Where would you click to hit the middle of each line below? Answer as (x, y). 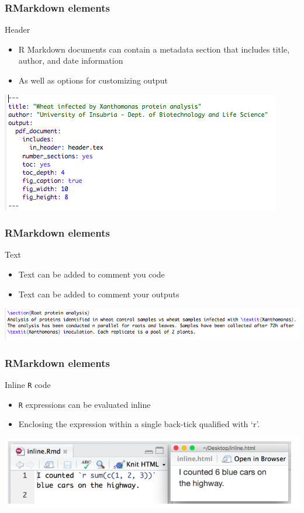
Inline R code (28, 385)
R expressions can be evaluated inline (84, 404)
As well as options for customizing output (93, 80)
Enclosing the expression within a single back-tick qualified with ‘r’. (139, 424)
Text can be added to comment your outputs (99, 294)
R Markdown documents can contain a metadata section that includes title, (154, 49)
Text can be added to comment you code (91, 274)
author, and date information (71, 60)
